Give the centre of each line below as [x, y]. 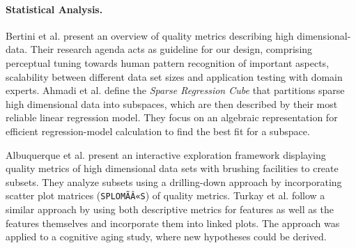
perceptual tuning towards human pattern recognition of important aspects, [168, 62]
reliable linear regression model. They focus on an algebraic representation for [172, 117]
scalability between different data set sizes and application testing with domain [174, 76]
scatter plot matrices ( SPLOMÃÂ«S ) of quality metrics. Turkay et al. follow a [165, 195]
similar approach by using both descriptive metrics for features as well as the [170, 209]
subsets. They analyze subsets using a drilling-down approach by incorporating [174, 181]
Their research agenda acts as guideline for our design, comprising [171, 49]
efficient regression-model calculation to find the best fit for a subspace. [158, 131]
